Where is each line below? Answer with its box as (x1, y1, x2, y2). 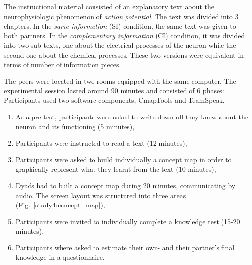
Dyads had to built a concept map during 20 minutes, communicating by (15, 180, 236, 190)
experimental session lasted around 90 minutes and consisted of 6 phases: (4, 85, 224, 95)
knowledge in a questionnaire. (15, 252, 105, 262)
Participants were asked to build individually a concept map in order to (15, 154, 232, 164)
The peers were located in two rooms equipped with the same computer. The (4, 76, 236, 86)
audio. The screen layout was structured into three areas (15, 190, 186, 200)
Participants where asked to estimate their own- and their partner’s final (15, 242, 235, 252)
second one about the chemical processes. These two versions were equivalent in (4, 49, 244, 59)
